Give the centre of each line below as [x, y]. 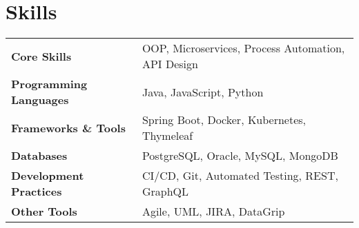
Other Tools [44, 211]
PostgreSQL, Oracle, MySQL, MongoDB [240, 156]
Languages [40, 100]
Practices [37, 191]
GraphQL [165, 191]
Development [48, 176]
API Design [170, 64]
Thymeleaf [167, 136]
